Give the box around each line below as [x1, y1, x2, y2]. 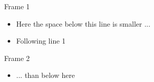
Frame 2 [4, 52, 30, 63]
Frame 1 [4, 1, 30, 11]
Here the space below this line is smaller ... [16, 18, 150, 29]
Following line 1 [16, 35, 66, 46]
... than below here [16, 70, 75, 80]
